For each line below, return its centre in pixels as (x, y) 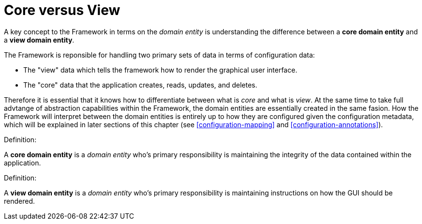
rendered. (20, 201)
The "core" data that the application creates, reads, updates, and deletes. (140, 85)
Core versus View (62, 10)
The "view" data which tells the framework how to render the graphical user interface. (160, 70)
